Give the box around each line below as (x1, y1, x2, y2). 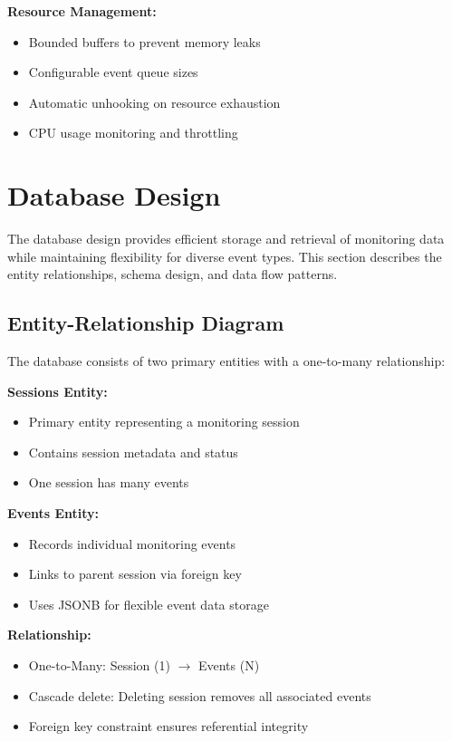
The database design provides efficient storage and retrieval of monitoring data (7, 229, 445, 248)
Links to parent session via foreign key (28, 564, 242, 583)
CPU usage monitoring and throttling (28, 123, 238, 142)
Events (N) (197, 656, 260, 675)
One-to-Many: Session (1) (28, 656, 170, 675)
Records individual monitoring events (28, 534, 236, 553)
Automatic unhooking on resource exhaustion (28, 92, 281, 111)
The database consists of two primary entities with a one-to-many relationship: (7, 351, 446, 370)
